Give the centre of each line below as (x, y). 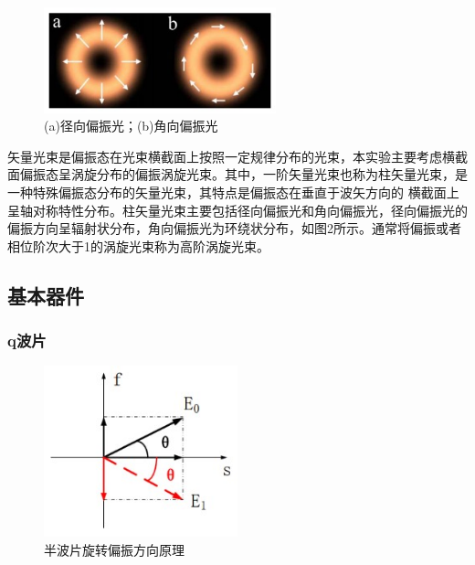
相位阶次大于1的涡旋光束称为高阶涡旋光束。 (138, 245)
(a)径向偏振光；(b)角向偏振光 (131, 126)
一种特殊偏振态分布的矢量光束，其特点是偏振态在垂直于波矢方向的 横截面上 (233, 192)
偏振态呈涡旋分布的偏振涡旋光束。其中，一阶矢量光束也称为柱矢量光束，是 (243, 174)
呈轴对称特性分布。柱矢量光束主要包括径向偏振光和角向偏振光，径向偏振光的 (237, 210)
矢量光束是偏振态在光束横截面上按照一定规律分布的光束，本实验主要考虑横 (231, 156)
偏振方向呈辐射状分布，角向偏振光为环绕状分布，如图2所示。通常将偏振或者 (234, 228)
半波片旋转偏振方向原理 (114, 549)
